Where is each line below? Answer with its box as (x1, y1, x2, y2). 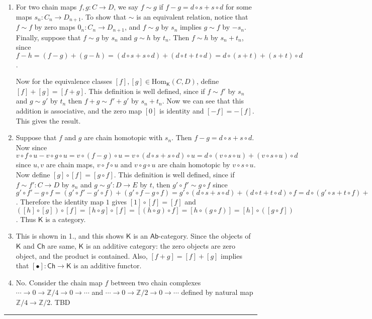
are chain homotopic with (84, 132, 163, 143)
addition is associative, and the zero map (16, 105, 142, 116)
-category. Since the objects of (158, 231, 251, 241)
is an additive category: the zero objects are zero (85, 241, 235, 251)
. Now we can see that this (162, 95, 244, 106)
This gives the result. (16, 115, 81, 126)
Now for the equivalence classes (16, 76, 112, 86)
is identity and (159, 105, 204, 116)
